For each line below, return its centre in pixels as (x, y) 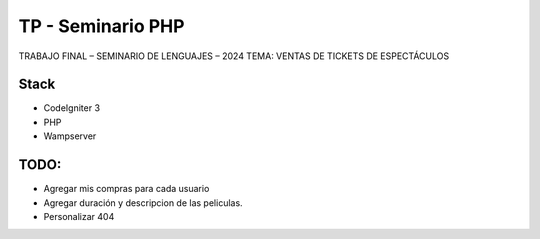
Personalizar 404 (79, 216)
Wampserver (70, 136)
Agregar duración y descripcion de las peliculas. (143, 202)
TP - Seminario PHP (101, 26)
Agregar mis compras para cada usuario (126, 189)
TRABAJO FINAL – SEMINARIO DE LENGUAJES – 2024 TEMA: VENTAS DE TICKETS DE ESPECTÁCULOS (234, 56)
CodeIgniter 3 (71, 108)
